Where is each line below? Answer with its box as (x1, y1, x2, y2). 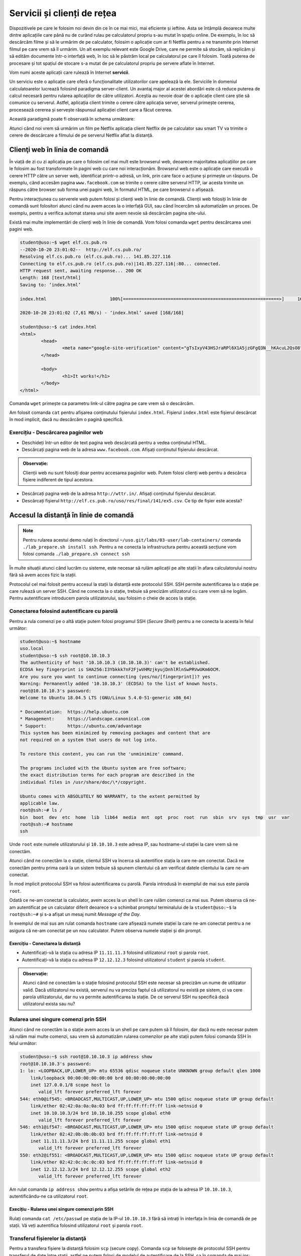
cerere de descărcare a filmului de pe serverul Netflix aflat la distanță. (9, 132, 154, 138)
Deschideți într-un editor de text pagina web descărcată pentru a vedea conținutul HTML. (22, 440, 207, 446)
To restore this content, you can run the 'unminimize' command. (20, 751, 184, 757)
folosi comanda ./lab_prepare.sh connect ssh (23, 551, 130, 557)
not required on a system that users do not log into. (20, 737, 158, 743)
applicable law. (20, 800, 60, 806)
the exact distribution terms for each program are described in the (20, 772, 195, 778)
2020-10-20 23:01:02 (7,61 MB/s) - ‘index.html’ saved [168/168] (20, 310, 184, 316)
